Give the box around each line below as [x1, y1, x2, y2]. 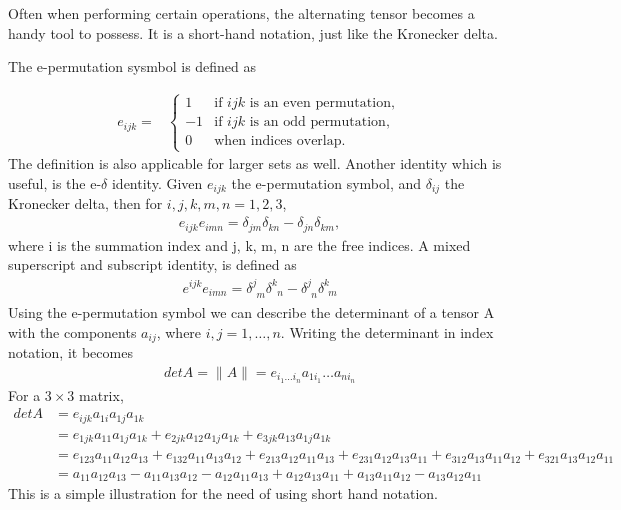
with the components [8, 321, 137, 342]
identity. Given [111, 173, 203, 193]
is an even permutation [249, 96, 391, 111]
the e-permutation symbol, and [231, 173, 422, 193]
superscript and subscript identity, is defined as [8, 254, 297, 275]
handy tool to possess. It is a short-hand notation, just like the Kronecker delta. [8, 22, 498, 43]
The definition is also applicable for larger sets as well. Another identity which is [8, 153, 502, 174]
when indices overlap [214, 134, 342, 149]
